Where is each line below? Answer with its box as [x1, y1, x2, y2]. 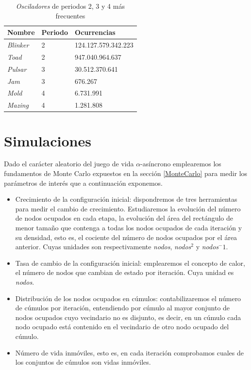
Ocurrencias [75, 27, 116, 37]
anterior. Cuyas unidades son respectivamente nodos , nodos [15, 241, 191, 252]
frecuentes [55, 10, 85, 20]
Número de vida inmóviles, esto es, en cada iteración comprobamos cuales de [15, 347, 244, 357]
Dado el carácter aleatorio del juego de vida [4, 159, 134, 169]
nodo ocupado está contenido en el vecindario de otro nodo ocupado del [15, 322, 229, 332]
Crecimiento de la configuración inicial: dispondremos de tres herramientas [15, 194, 237, 204]
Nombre [7, 27, 35, 37]
